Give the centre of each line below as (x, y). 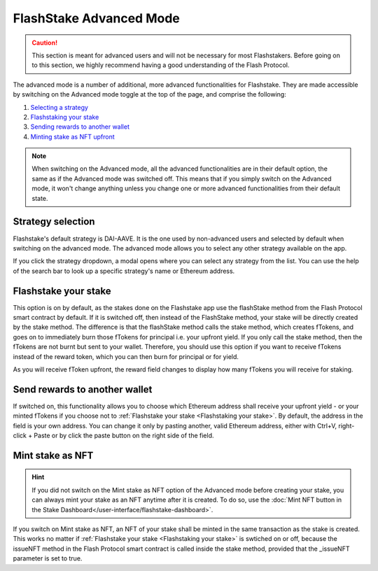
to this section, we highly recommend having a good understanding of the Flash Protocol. (161, 65)
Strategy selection (54, 221)
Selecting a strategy (59, 107)
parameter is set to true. (48, 558)
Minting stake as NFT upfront (72, 136)
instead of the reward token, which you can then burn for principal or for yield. (126, 356)
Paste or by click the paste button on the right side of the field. (124, 436)
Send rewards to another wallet (83, 389)
